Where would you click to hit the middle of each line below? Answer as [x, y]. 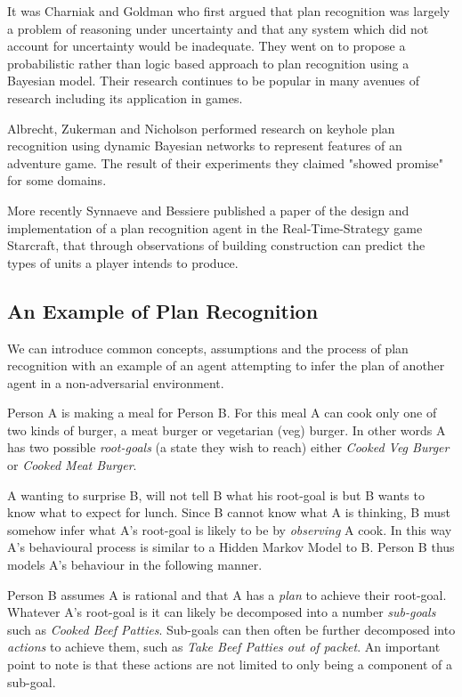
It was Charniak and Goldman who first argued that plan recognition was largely [229, 11]
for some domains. [57, 180]
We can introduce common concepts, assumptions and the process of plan [208, 348]
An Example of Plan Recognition [163, 310]
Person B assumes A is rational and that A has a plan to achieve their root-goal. [227, 594]
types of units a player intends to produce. [123, 262]
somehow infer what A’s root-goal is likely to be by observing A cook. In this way [230, 529]
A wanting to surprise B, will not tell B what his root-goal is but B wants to [216, 494]
